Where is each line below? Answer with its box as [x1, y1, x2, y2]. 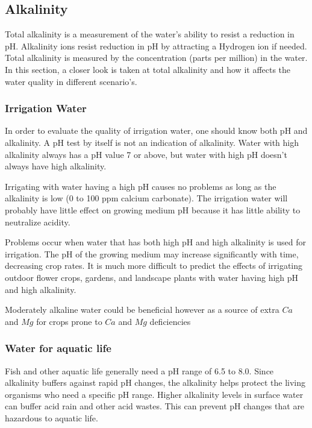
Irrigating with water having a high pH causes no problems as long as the [5, 180, 276, 192]
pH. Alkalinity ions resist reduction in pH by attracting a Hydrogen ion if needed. [5, 39, 307, 52]
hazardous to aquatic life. [5, 411, 98, 424]
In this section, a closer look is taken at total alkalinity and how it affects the [5, 63, 291, 75]
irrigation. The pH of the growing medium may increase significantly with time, [5, 247, 299, 260]
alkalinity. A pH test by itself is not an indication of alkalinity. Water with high [5, 136, 299, 148]
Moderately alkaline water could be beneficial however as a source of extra [5, 303, 279, 316]
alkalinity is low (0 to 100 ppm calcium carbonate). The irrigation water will [5, 192, 288, 204]
